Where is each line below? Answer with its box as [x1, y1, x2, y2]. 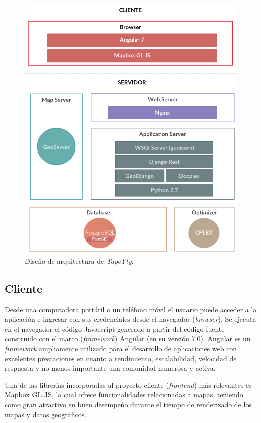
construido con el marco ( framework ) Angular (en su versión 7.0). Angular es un [5, 333, 251, 344]
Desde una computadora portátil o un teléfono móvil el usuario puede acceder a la [5, 304, 257, 314]
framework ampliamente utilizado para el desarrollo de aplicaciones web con [5, 343, 237, 353]
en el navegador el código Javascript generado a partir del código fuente [5, 323, 225, 334]
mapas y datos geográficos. [5, 409, 87, 419]
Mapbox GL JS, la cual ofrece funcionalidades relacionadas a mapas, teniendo [5, 389, 243, 400]
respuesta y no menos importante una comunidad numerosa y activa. [5, 363, 216, 373]
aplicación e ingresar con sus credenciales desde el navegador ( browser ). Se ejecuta [5, 314, 256, 324]
